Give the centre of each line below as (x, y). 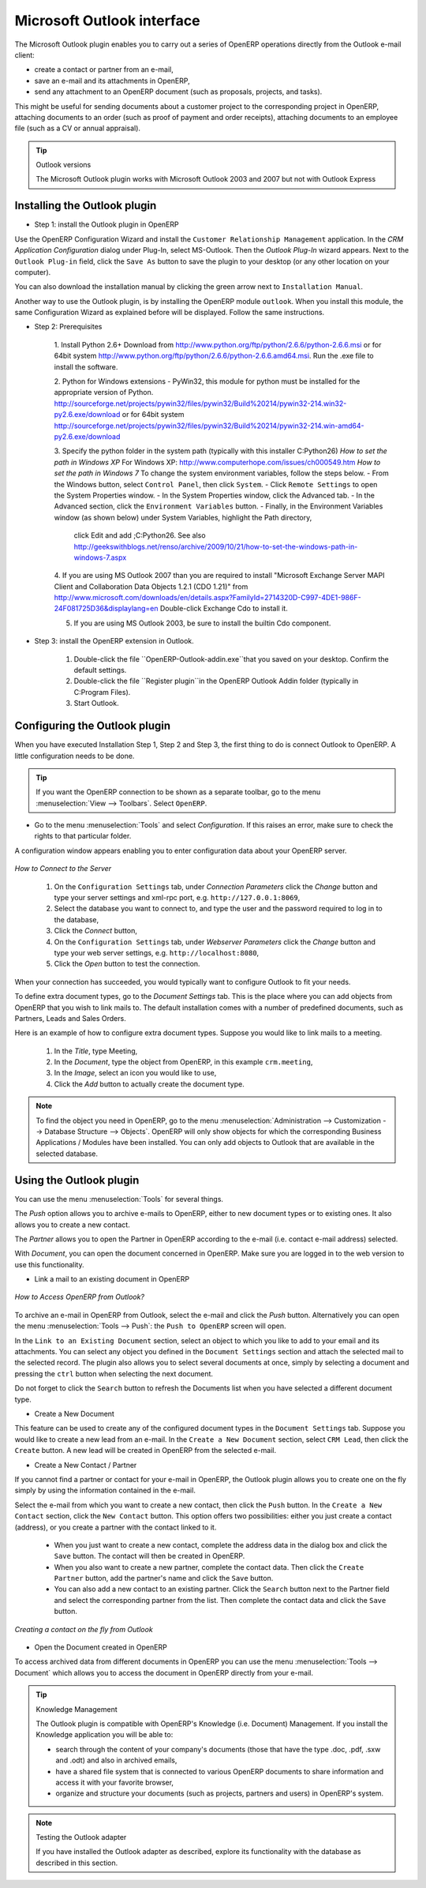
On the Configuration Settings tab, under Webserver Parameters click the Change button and (215, 942)
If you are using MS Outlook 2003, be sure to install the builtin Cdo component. (202, 623)
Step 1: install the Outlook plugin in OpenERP (106, 224)
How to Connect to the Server (63, 869)
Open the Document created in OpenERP (101, 1647)
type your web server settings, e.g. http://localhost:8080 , (157, 952)
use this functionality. (49, 1264)
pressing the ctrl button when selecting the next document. (114, 1373)
